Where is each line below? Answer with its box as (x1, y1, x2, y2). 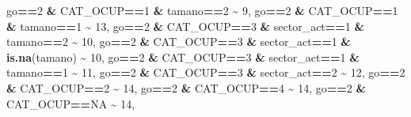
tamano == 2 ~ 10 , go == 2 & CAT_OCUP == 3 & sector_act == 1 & (6, 33, 351, 50)
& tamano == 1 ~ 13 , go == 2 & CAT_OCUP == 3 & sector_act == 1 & (6, 17, 365, 34)
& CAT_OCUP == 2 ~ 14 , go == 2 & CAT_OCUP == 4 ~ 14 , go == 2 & (6, 79, 367, 96)
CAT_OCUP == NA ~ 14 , (6, 95, 135, 111)
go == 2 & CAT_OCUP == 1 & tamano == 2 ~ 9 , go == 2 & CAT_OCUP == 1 (6, 2, 398, 18)
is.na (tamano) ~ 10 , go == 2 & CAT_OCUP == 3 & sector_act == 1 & (6, 48, 360, 65)
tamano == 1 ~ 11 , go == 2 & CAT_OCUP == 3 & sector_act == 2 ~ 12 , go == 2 (6, 64, 405, 81)
